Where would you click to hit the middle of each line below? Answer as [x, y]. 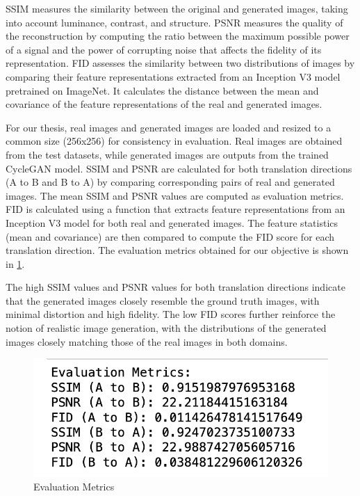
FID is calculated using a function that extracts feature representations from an [175, 209]
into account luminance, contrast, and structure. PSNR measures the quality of [174, 22]
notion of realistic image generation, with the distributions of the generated [166, 328]
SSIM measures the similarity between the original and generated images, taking [177, 8]
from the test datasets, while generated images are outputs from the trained [167, 154]
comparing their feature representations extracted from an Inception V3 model [173, 76]
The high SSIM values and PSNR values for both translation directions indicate [175, 287]
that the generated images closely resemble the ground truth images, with [163, 300]
